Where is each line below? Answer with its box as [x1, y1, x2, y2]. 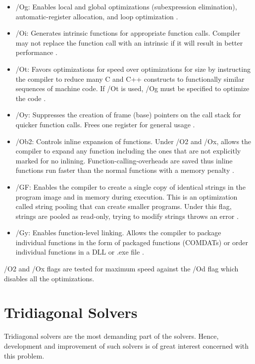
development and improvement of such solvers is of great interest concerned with [4, 340, 249, 351]
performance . [15, 47, 57, 57]
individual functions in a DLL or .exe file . [15, 247, 144, 257]
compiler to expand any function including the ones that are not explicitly [15, 146, 241, 156]
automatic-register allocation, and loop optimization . [15, 11, 178, 21]
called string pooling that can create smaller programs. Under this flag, [15, 201, 232, 211]
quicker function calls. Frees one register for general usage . [15, 119, 195, 129]
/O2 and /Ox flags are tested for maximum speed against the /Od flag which [4, 263, 239, 274]
